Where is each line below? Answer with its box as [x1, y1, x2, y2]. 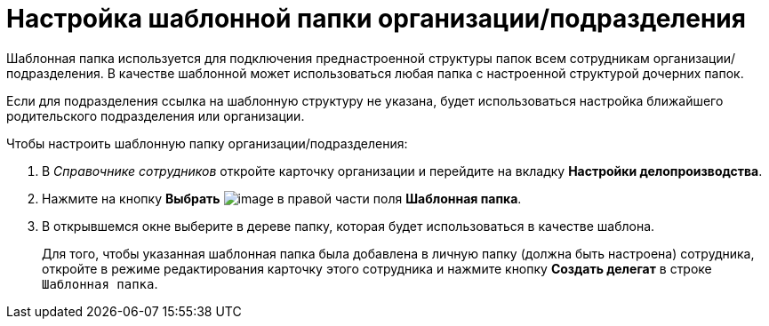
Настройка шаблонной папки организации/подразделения [6, 4, 746, 34]
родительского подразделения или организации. [6, 107, 305, 123]
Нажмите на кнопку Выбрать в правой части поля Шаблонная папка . [42, 190, 522, 206]
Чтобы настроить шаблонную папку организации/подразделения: [6, 135, 408, 151]
